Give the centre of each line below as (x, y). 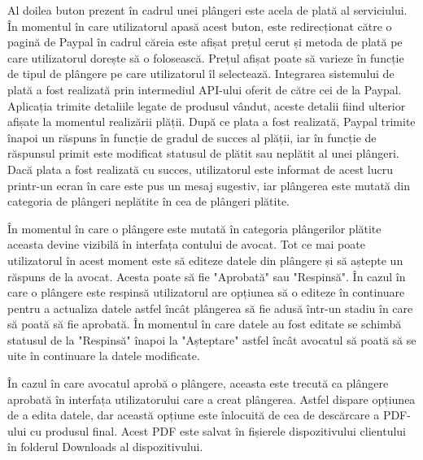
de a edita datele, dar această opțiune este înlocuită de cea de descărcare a (194, 415)
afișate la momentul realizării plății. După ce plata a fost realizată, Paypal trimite (211, 122)
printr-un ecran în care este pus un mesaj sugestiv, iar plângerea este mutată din (209, 185)
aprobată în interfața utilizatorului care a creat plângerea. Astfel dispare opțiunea (211, 399)
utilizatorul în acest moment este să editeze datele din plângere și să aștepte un (205, 260)
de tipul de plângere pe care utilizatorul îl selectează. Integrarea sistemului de (201, 74)
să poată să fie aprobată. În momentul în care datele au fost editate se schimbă (205, 324)
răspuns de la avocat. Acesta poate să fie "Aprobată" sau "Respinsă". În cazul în (207, 276)
